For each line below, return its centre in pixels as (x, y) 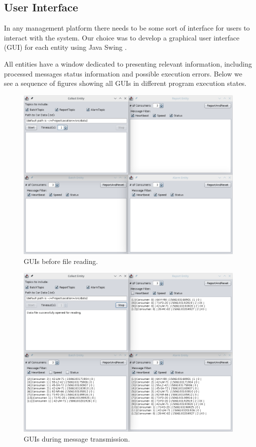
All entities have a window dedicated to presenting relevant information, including (128, 63)
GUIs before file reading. (61, 261)
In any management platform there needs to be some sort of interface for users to (127, 28)
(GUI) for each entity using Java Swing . (65, 47)
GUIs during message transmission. (77, 439)
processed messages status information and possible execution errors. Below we (123, 73)
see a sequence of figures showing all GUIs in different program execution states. (125, 83)
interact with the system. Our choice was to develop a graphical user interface (122, 37)
